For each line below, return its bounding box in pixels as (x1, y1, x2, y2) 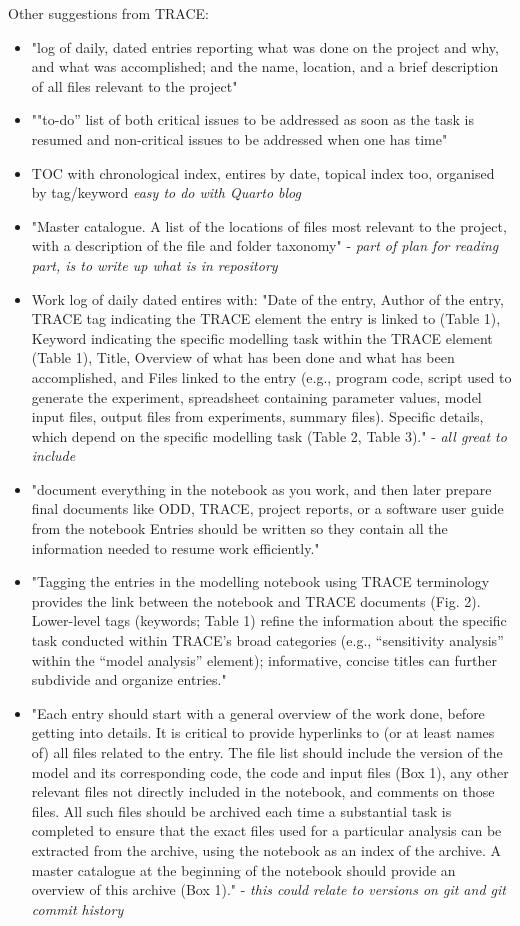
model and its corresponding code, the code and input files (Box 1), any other (31, 761, 509, 782)
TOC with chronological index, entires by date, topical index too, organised (31, 162, 495, 183)
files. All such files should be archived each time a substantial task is (31, 800, 452, 821)
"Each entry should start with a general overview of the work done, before (31, 702, 485, 723)
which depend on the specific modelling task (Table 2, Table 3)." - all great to (31, 425, 507, 446)
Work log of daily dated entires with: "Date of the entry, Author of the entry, (31, 288, 504, 309)
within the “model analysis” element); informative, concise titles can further (31, 649, 497, 670)
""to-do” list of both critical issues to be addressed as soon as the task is (31, 109, 475, 130)
